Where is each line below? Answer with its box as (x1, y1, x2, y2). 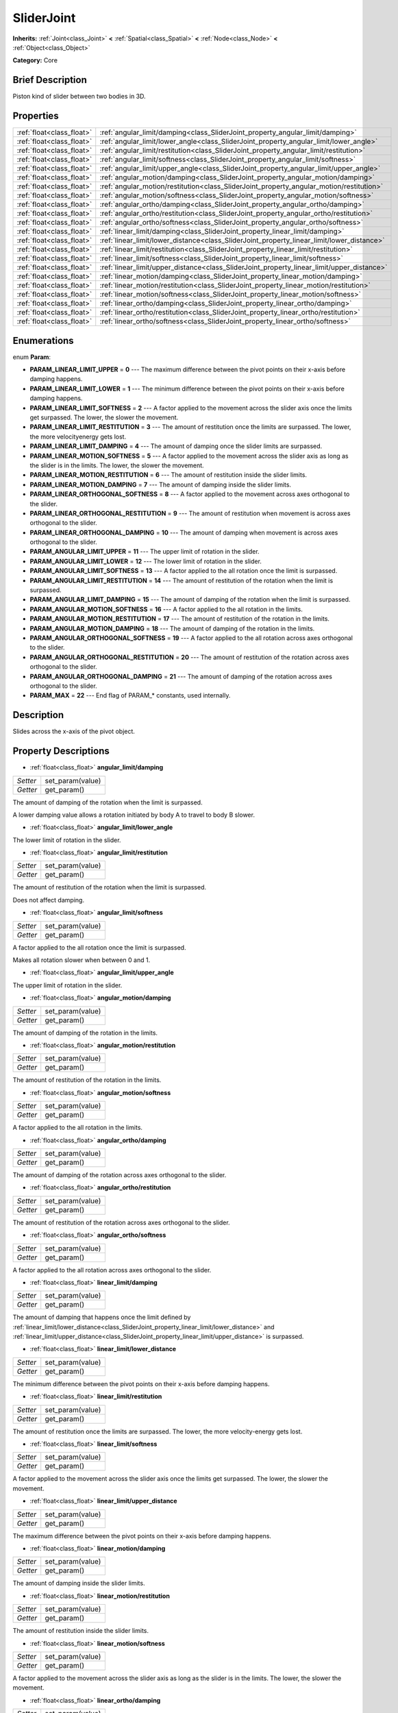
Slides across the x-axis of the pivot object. (12, 727, 135, 736)
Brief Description (12, 74, 87, 86)
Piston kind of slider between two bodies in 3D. (12, 93, 147, 101)
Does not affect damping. (12, 896, 85, 904)
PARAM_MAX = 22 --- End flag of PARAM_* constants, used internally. (29, 691, 231, 700)
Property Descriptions (12, 745, 110, 757)
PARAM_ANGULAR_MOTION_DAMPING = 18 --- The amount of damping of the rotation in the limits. (29, 624, 315, 632)
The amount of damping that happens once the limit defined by (12, 1313, 191, 1322)
